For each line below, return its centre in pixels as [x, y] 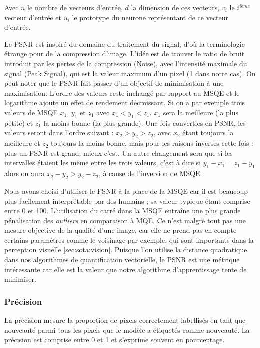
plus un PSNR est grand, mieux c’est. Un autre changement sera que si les [118, 153]
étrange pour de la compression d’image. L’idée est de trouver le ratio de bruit [124, 53]
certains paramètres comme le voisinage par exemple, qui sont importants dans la [129, 239]
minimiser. [20, 279]
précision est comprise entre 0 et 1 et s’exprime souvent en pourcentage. [114, 340]
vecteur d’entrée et [33, 17]
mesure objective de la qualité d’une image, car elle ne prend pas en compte [120, 230]
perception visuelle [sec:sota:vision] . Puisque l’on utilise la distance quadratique [126, 249]
